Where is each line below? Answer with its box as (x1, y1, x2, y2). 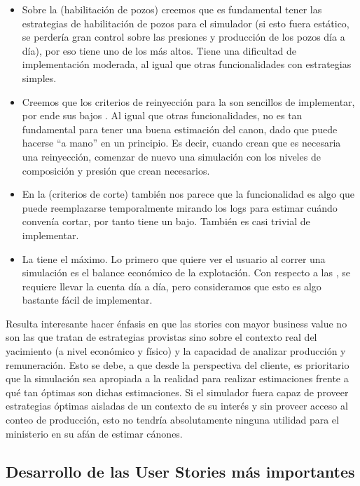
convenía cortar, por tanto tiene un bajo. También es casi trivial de (22, 214, 310, 229)
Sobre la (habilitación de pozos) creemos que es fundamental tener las (22, 2, 322, 16)
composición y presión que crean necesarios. (22, 163, 210, 177)
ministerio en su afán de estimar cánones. (6, 426, 183, 440)
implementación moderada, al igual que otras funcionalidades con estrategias (22, 57, 352, 72)
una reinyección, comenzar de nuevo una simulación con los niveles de (22, 149, 321, 163)
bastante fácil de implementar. (22, 292, 153, 307)
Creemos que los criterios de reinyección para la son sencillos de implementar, (22, 94, 355, 109)
